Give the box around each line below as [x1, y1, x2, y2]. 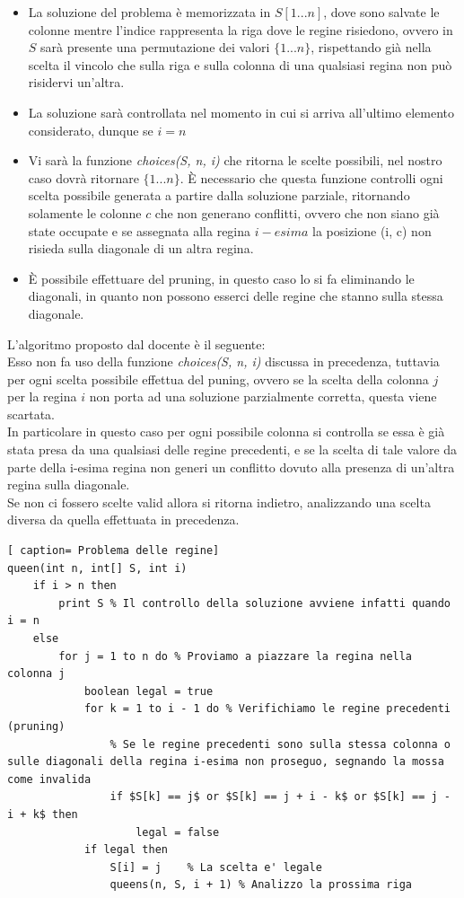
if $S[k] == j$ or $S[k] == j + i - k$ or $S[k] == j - [109, 790, 451, 804]
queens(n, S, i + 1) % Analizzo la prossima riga [109, 878, 413, 892]
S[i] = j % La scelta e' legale [109, 860, 322, 874]
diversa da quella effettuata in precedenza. [7, 510, 240, 529]
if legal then [83, 843, 168, 857]
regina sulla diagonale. [7, 475, 130, 494]
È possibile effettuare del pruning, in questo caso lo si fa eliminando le [28, 269, 415, 287]
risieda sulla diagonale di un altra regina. [28, 239, 254, 258]
